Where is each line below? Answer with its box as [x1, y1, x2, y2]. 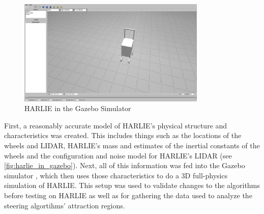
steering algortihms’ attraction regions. [4, 200, 125, 210]
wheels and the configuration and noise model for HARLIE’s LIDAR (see [4, 150, 232, 160]
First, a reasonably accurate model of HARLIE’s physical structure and [4, 120, 227, 130]
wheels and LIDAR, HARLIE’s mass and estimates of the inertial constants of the [4, 140, 260, 151]
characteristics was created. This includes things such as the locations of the [4, 130, 242, 141]
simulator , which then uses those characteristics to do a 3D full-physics [4, 170, 228, 180]
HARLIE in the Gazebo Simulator [24, 103, 131, 114]
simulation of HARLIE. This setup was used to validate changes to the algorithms [4, 180, 260, 191]
